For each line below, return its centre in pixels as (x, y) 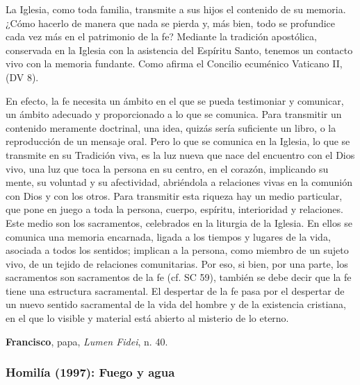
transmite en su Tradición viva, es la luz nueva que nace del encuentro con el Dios (180, 154)
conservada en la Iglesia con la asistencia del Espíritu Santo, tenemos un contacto (179, 50)
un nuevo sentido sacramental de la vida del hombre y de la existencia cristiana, (176, 304)
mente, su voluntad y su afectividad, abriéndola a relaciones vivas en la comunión (179, 182)
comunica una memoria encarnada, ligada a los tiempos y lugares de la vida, (168, 236)
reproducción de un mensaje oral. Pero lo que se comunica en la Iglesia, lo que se (178, 141)
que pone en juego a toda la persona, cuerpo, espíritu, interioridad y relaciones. (174, 209)
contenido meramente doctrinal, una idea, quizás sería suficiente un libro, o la (171, 127)
